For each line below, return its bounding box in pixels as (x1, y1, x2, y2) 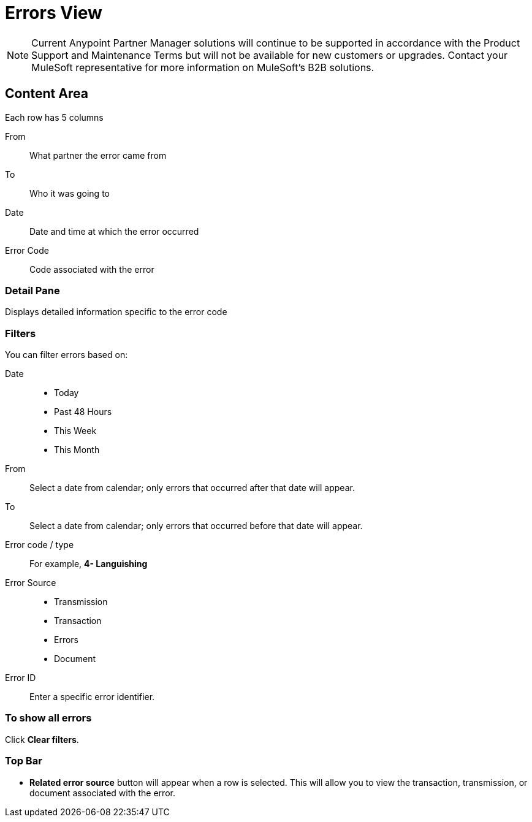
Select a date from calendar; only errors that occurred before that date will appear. (29, 520, 363, 531)
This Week (54, 425, 97, 436)
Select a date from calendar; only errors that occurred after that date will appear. (29, 482, 355, 493)
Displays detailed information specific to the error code (5, 306, 227, 318)
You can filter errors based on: (5, 349, 128, 360)
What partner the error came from (29, 150, 167, 161)
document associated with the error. (29, 787, 175, 798)
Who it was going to (29, 188, 110, 199)
